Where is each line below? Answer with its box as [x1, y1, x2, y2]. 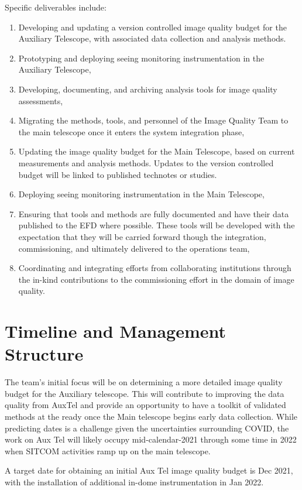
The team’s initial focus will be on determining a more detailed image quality [5, 376, 283, 388]
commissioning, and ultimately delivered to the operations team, [18, 242, 250, 254]
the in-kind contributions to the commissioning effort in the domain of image [18, 273, 294, 285]
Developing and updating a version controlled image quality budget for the [18, 20, 287, 33]
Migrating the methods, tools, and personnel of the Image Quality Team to [18, 114, 289, 126]
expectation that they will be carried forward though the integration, [18, 230, 266, 242]
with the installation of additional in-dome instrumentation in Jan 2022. [5, 475, 264, 488]
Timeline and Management [5, 319, 227, 343]
